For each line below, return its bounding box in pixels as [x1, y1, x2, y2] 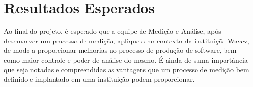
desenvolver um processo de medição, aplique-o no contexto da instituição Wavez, [4, 35, 249, 45]
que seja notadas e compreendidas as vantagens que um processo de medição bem [4, 64, 249, 74]
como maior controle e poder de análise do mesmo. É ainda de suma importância [4, 54, 248, 65]
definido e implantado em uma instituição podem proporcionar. [4, 74, 195, 84]
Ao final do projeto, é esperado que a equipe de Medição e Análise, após [4, 26, 221, 36]
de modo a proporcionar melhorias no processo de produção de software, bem [4, 45, 237, 55]
